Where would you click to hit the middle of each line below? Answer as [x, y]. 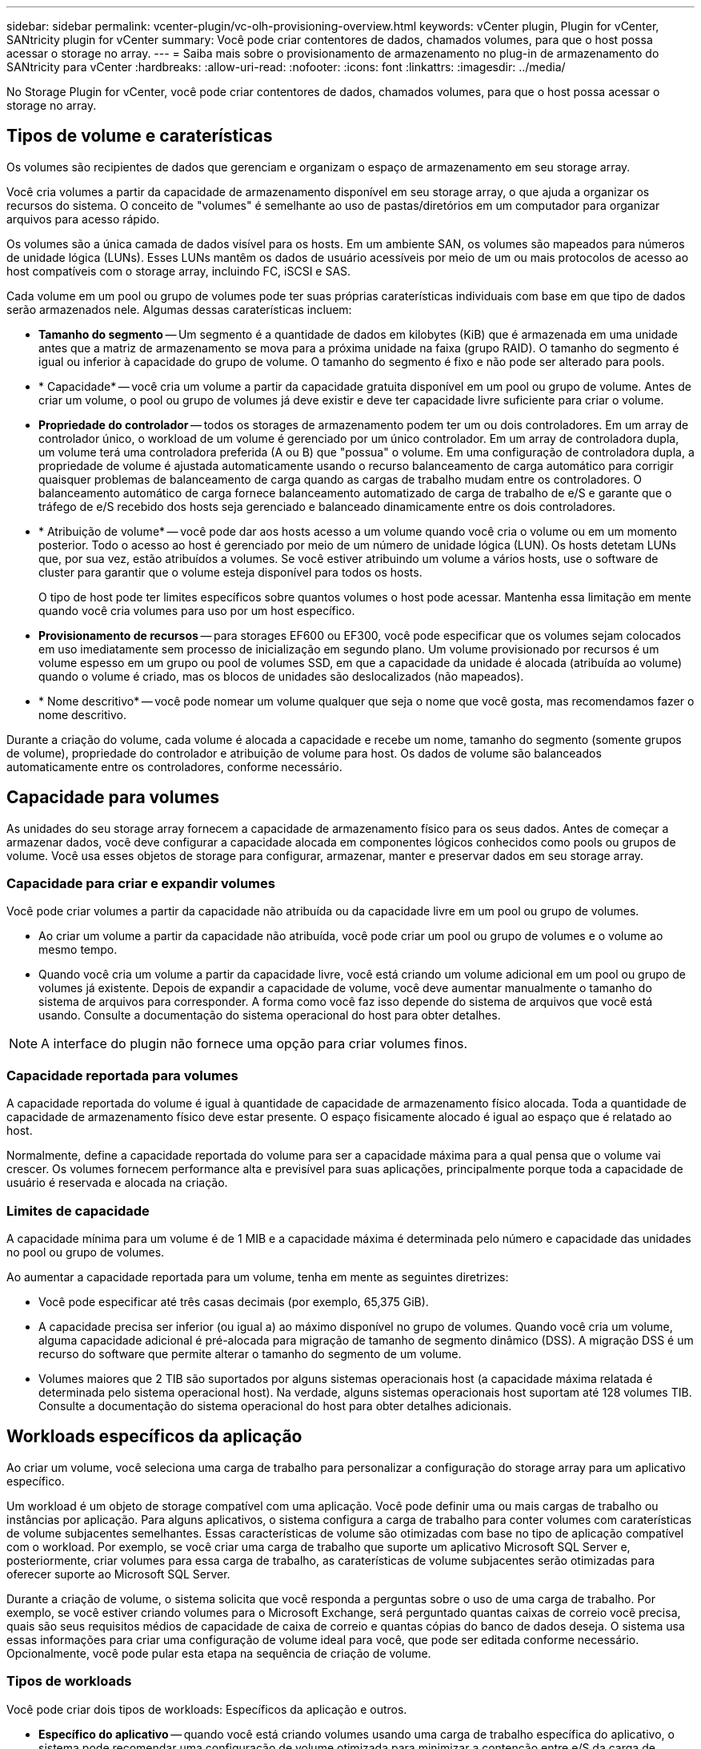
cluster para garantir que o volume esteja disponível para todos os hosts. [230, 572]
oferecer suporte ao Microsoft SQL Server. [118, 1574]
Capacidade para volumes [113, 798]
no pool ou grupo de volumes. [86, 1252]
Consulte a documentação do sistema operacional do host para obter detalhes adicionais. [275, 1405]
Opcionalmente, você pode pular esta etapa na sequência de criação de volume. [219, 1653]
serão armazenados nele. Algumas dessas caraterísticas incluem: [179, 309]
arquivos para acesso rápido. [83, 219]
